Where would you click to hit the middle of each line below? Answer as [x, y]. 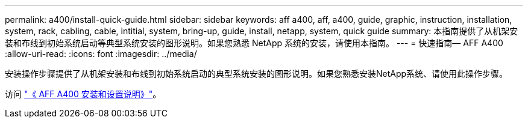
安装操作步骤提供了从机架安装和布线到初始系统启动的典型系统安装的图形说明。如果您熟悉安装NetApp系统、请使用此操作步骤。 [256, 73]
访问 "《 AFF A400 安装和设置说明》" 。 [83, 94]
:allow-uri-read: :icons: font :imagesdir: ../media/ [101, 54]
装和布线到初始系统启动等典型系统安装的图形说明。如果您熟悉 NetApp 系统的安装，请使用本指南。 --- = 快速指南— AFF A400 [254, 43]
